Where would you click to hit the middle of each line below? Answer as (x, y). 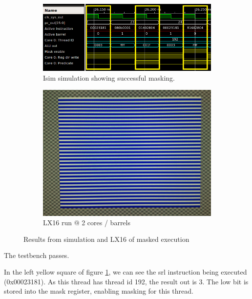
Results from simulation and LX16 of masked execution (106, 239)
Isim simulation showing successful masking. (109, 78)
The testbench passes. (37, 255)
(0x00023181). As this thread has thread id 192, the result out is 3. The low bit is (126, 281)
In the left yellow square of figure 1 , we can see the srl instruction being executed (126, 272)
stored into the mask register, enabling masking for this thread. (99, 291)
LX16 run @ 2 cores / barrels (87, 223)
